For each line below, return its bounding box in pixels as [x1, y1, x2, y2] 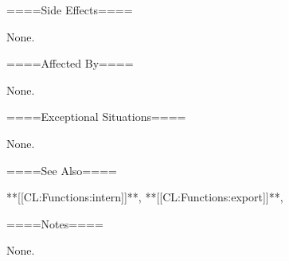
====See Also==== [6, 162, 117, 178]
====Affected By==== [6, 55, 134, 72]
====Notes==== [6, 215, 103, 232]
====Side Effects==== [6, 2, 133, 18]
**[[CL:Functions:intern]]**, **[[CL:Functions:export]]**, [6, 189, 283, 205]
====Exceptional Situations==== [6, 108, 186, 125]
